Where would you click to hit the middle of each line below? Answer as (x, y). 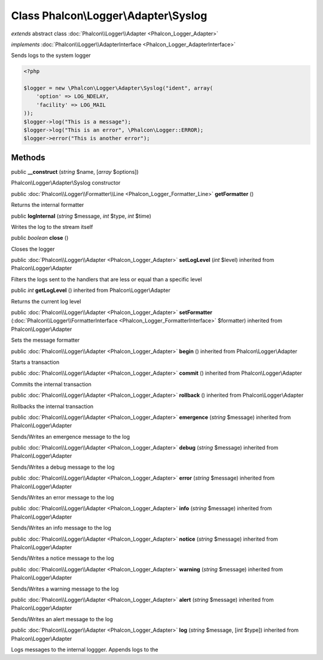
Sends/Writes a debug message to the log (63, 467)
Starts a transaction (35, 362)
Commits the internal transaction (51, 384)
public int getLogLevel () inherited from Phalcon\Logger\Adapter (91, 290)
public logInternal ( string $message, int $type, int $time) (81, 216)
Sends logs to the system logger (51, 55)
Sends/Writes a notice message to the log (63, 558)
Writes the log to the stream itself (52, 227)
